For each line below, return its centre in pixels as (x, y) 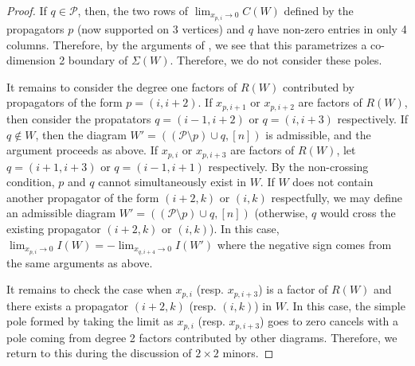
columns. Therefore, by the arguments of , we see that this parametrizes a (187, 44)
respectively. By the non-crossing (288, 166)
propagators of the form (65, 102)
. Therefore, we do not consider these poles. (276, 60)
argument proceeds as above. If (82, 150)
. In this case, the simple (345, 305)
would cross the (358, 213)
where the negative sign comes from (304, 244)
